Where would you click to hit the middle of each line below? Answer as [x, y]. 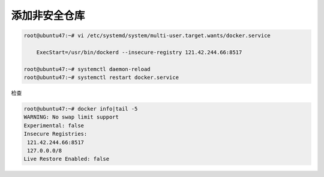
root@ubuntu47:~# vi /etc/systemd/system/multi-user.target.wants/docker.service [147, 36]
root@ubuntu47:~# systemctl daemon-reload [87, 69]
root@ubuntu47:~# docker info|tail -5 [81, 109]
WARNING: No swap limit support [71, 117]
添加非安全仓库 [48, 16]
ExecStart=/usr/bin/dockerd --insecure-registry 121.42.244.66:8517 [139, 52]
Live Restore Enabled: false [67, 159]
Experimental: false [54, 125]
